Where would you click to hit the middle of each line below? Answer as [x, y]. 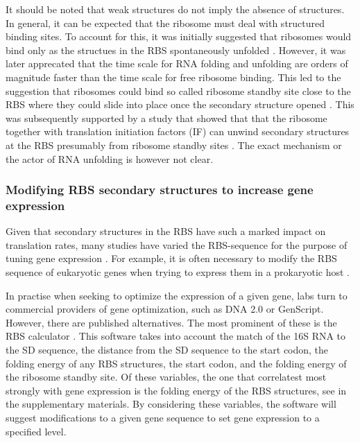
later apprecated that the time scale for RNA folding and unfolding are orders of [177, 63]
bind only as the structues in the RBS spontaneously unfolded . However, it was [176, 50]
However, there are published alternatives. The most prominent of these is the [171, 322]
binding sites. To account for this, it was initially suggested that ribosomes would [179, 36]
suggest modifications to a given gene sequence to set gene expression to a [163, 417]
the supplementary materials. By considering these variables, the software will [171, 404]
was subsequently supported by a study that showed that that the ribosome [166, 118]
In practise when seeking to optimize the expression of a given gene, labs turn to [177, 295]
